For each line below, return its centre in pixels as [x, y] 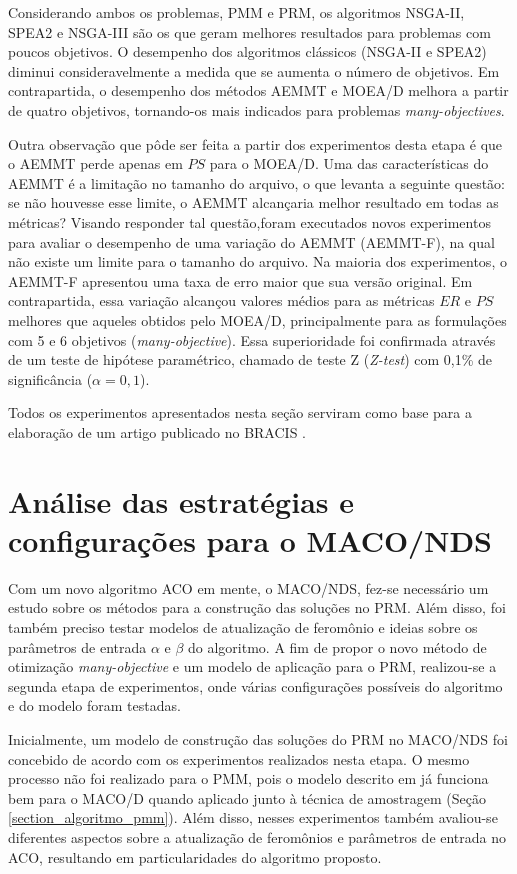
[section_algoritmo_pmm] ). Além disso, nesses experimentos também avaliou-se [253, 817]
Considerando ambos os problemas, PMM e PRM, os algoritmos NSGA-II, [236, 12]
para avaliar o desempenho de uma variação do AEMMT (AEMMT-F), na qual [251, 241]
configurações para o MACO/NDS [250, 539]
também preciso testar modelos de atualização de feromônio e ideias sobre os [243, 626]
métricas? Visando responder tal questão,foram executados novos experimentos [249, 221]
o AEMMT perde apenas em [95, 163]
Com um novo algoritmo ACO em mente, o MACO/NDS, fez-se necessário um [248, 587]
